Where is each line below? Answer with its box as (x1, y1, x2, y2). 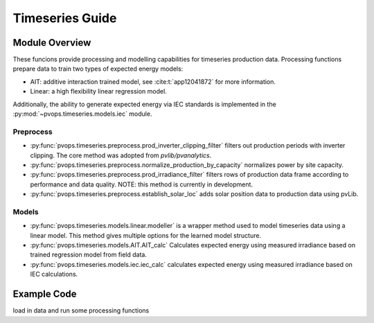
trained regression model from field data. (30, 250, 147, 259)
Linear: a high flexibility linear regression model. (30, 87, 168, 96)
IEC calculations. (30, 270, 78, 279)
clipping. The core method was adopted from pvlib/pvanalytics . (30, 151, 212, 159)
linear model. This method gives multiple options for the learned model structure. (30, 231, 262, 239)
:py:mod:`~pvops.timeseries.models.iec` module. (12, 110, 152, 118)
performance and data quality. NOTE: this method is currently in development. (30, 180, 253, 189)
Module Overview (12, 37, 91, 49)
